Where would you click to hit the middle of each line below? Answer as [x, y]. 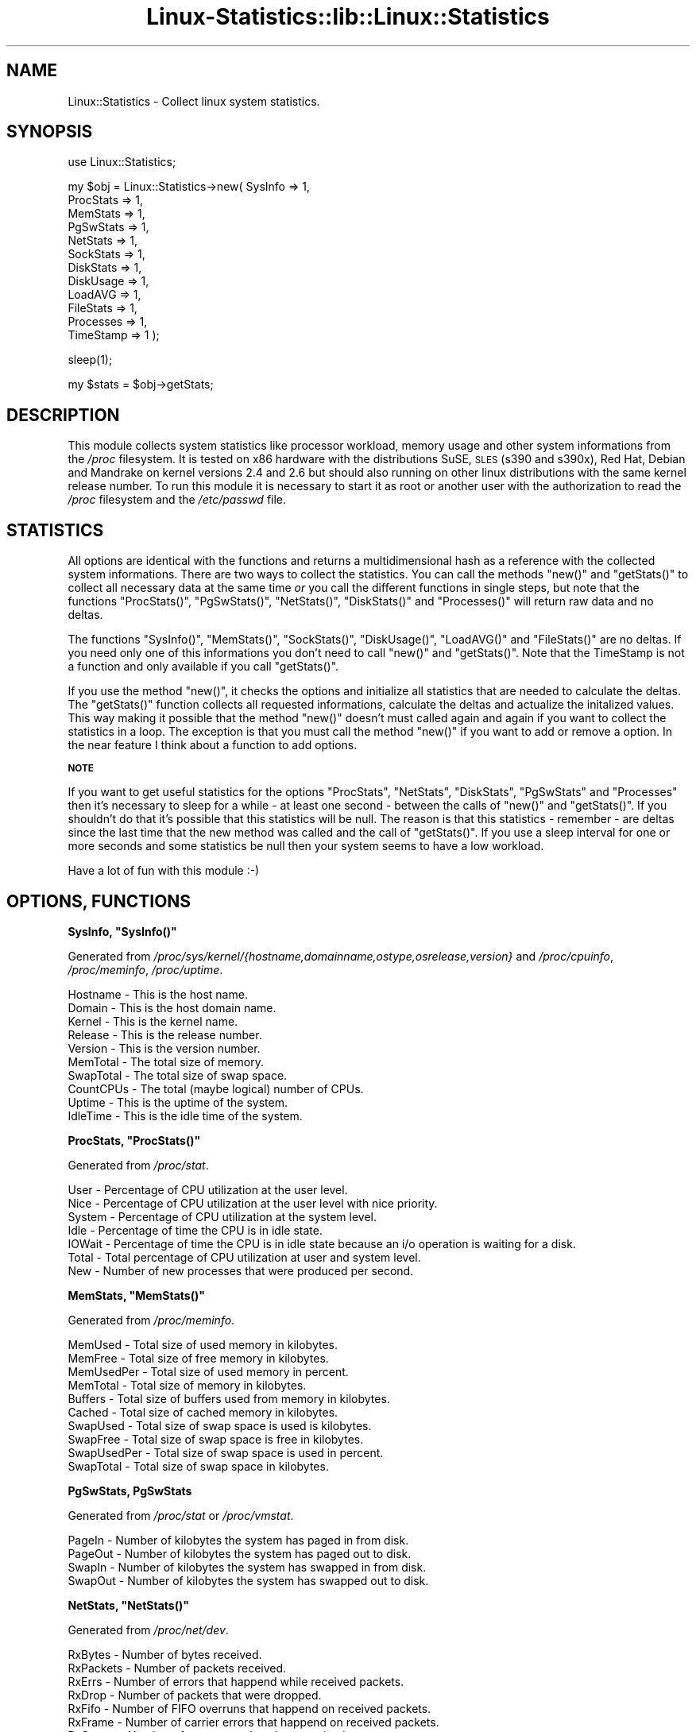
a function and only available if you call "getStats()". [203, 667]
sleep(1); [90, 360]
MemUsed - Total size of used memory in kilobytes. [203, 1344]
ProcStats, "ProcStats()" [134, 1140]
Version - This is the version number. [164, 1048]
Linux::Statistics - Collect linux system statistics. [194, 101]
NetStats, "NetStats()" [128, 1605]
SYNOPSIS [50, 132]
